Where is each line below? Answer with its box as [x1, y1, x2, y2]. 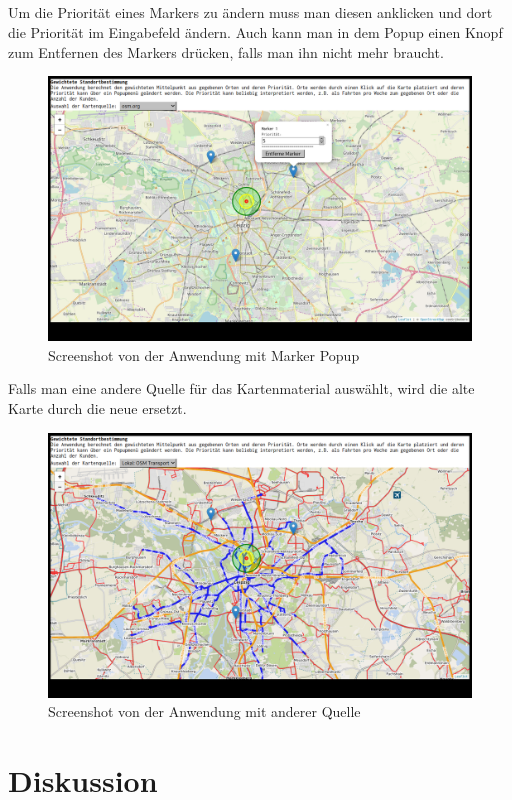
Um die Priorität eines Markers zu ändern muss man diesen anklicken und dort [8, 2, 493, 23]
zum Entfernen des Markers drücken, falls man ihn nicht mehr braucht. [8, 41, 444, 62]
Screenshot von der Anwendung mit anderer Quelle [48, 701, 361, 722]
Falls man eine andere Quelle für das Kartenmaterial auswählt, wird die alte [8, 378, 475, 399]
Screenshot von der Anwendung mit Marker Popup [48, 344, 360, 365]
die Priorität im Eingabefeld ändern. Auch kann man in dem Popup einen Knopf [8, 21, 503, 42]
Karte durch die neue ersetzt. [8, 397, 187, 418]
